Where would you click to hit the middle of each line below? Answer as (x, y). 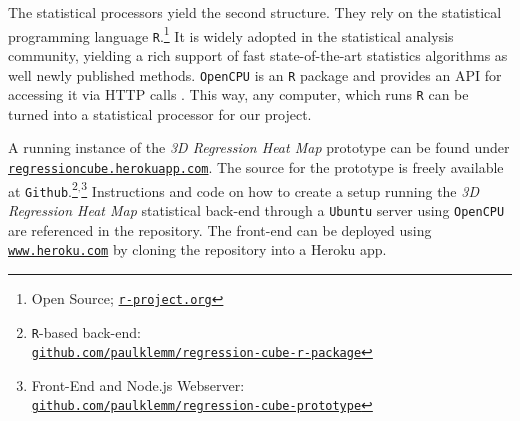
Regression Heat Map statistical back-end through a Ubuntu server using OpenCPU (256, 209)
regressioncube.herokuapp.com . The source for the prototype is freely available (256, 167)
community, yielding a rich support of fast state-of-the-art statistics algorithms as (258, 54)
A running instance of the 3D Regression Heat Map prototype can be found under (259, 147)
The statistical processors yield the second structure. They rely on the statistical (255, 12)
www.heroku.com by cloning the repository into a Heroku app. (197, 249)
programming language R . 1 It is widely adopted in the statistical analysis (231, 34)
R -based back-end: (86, 331)
